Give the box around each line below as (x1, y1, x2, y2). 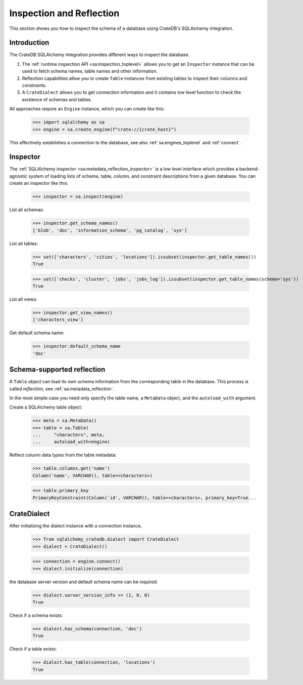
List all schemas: (9, 207, 44, 213)
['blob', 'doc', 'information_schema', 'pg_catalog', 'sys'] (32, 227, 187, 233)
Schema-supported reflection (9, 365, 106, 374)
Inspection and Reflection (9, 8, 120, 19)
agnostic (9, 173, 28, 179)
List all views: (9, 296, 37, 302)
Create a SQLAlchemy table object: (9, 404, 83, 410)
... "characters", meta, (32, 432, 105, 438)
